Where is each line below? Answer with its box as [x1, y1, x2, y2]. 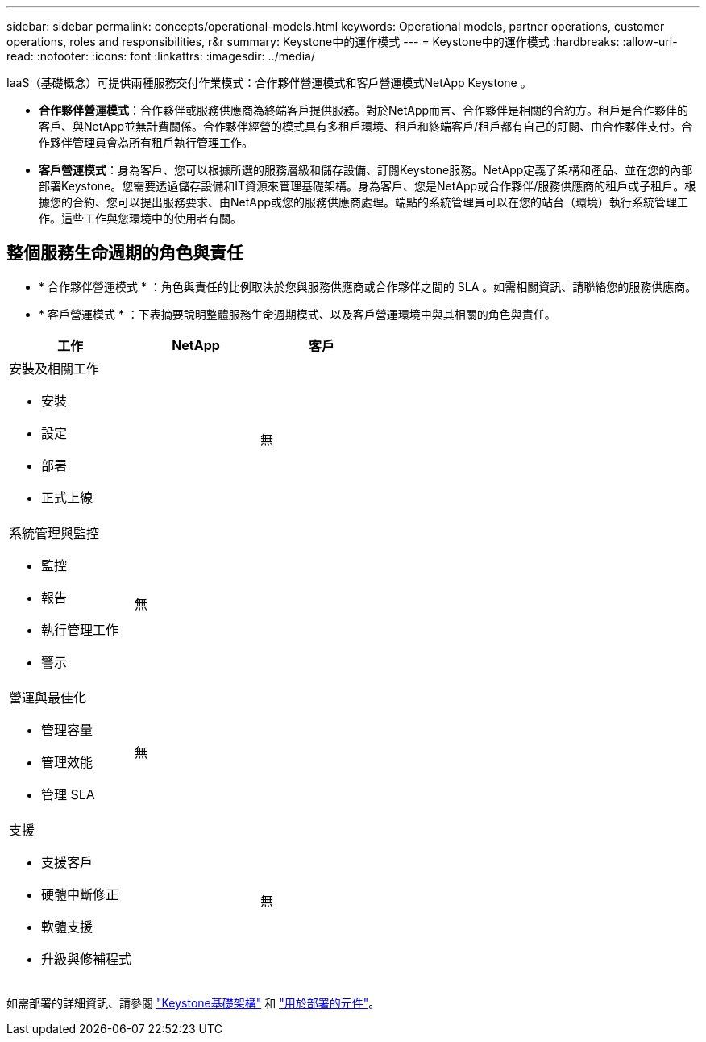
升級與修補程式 [41, 950, 132, 967]
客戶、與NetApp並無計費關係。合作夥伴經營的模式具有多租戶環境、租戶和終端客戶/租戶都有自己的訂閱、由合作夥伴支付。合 [39, 119, 693, 133]
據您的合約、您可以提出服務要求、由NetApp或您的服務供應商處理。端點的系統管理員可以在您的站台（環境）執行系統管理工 [39, 195, 689, 209]
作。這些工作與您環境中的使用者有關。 [39, 211, 242, 225]
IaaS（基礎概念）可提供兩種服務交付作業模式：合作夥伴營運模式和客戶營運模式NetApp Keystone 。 [6, 76, 532, 90]
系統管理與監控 [9, 524, 100, 541]
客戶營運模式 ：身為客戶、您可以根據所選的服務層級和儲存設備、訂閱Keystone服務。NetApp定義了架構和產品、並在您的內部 [39, 163, 693, 177]
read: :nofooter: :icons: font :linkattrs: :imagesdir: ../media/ [6, 49, 315, 63]
